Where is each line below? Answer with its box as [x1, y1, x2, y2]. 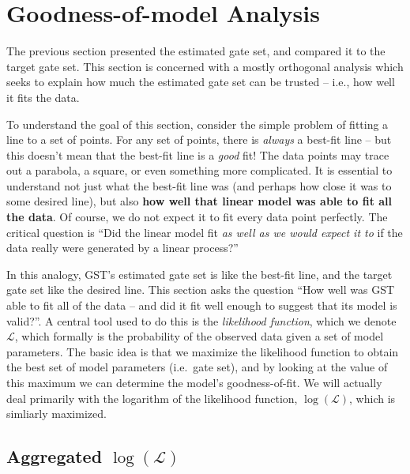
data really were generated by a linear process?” [6, 239, 239, 256]
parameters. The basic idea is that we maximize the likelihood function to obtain [6, 343, 399, 359]
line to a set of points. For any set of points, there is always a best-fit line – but [6, 131, 392, 148]
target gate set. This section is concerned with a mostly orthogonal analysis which [6, 58, 404, 74]
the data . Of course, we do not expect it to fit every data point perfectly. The [6, 209, 388, 225]
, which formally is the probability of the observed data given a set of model [14, 328, 384, 344]
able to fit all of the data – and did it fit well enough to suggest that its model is [6, 297, 397, 314]
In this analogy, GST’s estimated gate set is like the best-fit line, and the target [6, 265, 393, 282]
